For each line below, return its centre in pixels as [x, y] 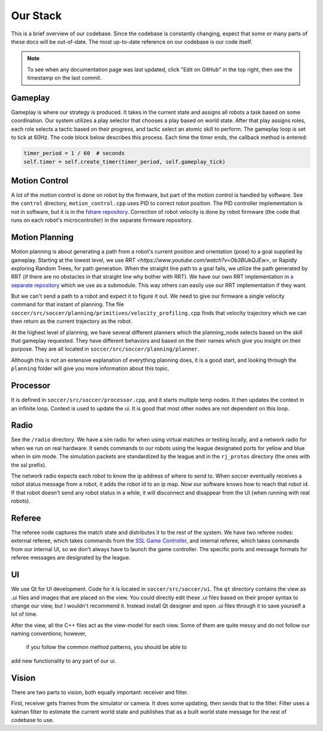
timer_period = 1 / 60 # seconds [74, 153]
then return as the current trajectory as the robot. [72, 321]
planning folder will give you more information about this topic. [90, 368]
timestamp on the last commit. [64, 78]
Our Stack [36, 16]
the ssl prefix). [29, 465]
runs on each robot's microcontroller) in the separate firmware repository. [102, 220]
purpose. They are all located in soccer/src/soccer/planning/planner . [105, 349]
